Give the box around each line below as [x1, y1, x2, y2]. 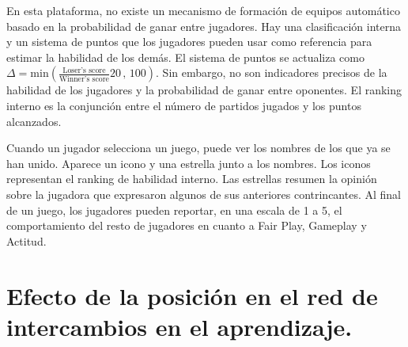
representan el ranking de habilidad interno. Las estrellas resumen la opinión [6, 170, 377, 187]
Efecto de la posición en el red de [6, 279, 378, 311]
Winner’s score [59, 74, 109, 83]
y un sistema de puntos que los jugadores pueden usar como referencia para [6, 33, 372, 50]
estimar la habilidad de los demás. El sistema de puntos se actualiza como [6, 48, 365, 65]
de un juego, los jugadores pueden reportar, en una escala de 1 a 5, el [6, 201, 342, 218]
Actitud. [6, 232, 47, 249]
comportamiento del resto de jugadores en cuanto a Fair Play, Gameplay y [6, 217, 367, 234]
